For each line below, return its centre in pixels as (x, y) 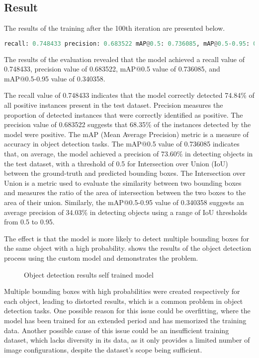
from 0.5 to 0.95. (29, 222)
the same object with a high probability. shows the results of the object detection (128, 248)
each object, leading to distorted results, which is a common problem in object (124, 301)
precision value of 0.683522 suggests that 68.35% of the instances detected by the (128, 124)
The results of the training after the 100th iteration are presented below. (115, 28)
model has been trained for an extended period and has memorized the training (125, 320)
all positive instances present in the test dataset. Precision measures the (114, 105)
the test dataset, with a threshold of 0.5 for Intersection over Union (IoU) (116, 163)
